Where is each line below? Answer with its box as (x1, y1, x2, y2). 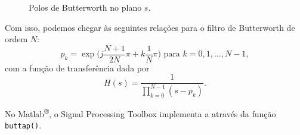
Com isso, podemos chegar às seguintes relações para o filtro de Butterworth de (5, 21, 295, 33)
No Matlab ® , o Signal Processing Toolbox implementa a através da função (5, 105, 276, 120)
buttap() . (5, 119, 42, 131)
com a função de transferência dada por (5, 61, 150, 74)
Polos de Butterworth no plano (29, 1, 142, 13)
